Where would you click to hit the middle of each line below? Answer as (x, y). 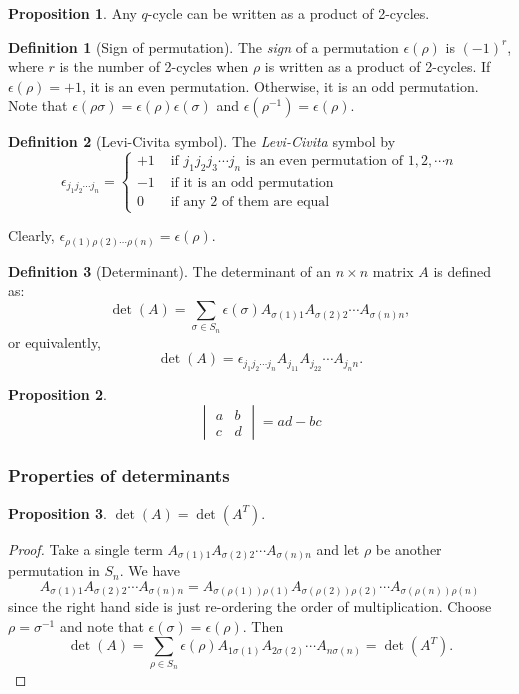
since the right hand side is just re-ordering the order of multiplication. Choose (250, 606)
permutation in (54, 570)
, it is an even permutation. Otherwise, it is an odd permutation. (280, 85)
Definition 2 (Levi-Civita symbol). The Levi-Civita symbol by (202, 141)
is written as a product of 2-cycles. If (377, 66)
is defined (462, 270)
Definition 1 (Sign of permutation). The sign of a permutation (203, 46)
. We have (150, 570)
